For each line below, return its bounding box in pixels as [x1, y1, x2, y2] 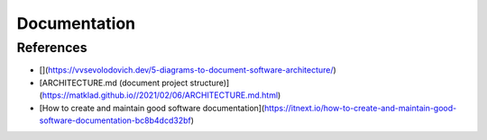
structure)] [189, 77, 230, 88]
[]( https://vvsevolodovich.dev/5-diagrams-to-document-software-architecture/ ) [39, 65, 337, 75]
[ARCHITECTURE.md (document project [39, 77, 188, 88]
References [16, 39, 87, 56]
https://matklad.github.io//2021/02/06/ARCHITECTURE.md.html [41, 90, 279, 101]
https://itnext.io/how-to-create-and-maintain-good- [264, 102, 457, 113]
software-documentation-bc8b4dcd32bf [39, 115, 191, 126]
